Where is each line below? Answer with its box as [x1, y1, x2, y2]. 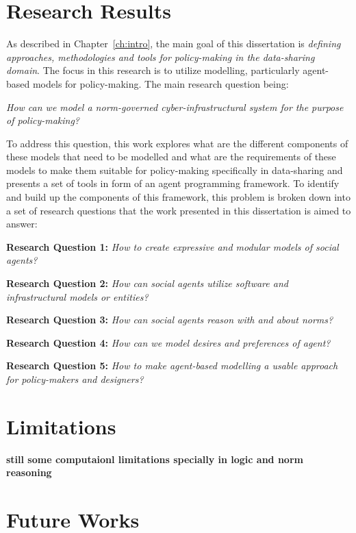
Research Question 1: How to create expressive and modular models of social [6, 239, 339, 253]
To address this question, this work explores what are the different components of [6, 136, 348, 150]
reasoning [6, 465, 52, 480]
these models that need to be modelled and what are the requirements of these [6, 149, 336, 164]
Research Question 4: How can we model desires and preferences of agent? [6, 335, 331, 349]
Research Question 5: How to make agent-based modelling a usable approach [6, 358, 338, 373]
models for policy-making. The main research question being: [32, 76, 289, 90]
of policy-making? [6, 113, 80, 127]
